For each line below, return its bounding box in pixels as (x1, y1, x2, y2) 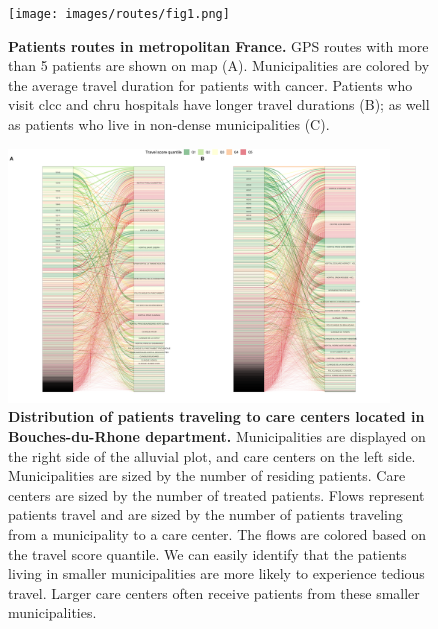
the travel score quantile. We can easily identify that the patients (8, 543, 407, 564)
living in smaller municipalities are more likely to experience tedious (8, 563, 425, 584)
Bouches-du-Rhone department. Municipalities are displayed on (8, 425, 426, 446)
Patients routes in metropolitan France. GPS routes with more (8, 35, 429, 56)
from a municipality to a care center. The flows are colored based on (8, 523, 426, 544)
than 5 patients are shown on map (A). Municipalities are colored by (8, 55, 430, 76)
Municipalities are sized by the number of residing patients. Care (8, 465, 406, 486)
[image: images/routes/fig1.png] (8, 7, 230, 21)
